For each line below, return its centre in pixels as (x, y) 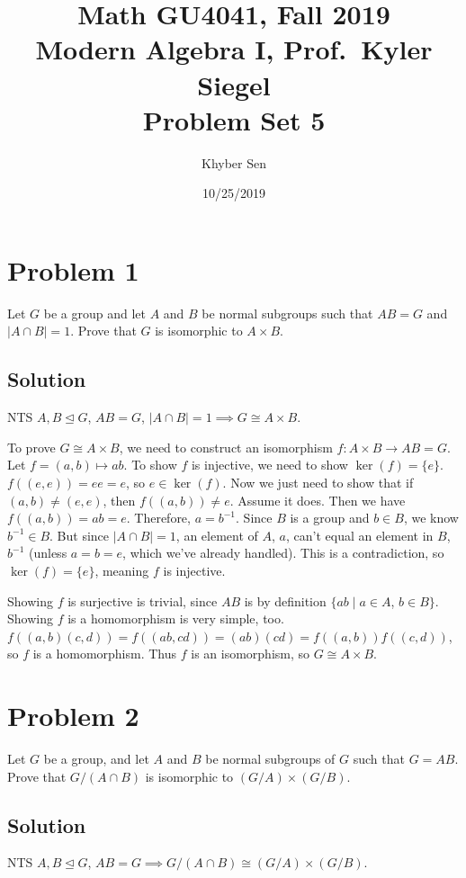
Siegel (234, 84)
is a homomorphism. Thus (105, 654)
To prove (31, 447)
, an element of (217, 535)
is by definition (285, 600)
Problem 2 (73, 716)
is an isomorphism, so (251, 654)
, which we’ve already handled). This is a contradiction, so (283, 553)
